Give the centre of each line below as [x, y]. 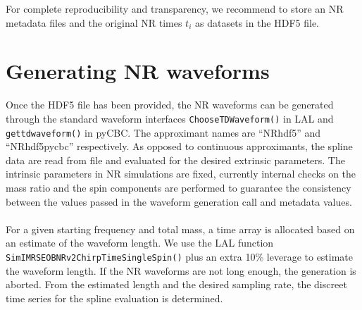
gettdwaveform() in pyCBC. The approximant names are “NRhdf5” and [163, 132]
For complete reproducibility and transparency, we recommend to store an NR [175, 8]
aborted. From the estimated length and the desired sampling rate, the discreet [176, 284]
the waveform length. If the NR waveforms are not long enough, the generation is [181, 270]
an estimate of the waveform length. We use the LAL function [140, 243]
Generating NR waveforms [138, 71]
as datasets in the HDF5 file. [257, 22]
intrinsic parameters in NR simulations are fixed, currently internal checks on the [181, 174]
